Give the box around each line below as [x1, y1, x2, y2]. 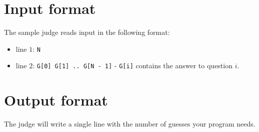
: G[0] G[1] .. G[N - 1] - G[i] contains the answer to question [32, 60, 232, 71]
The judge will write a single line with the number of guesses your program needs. [4, 119, 255, 129]
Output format [4, 90, 108, 110]
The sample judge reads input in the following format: [4, 27, 170, 37]
